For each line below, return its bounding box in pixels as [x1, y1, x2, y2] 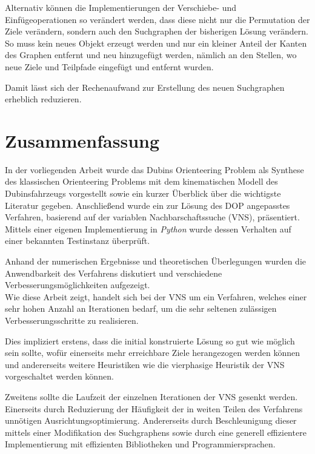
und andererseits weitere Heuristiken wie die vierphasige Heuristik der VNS [5, 358, 285, 370]
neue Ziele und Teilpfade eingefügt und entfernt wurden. [5, 60, 214, 73]
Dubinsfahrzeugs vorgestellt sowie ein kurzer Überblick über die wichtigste [5, 187, 281, 200]
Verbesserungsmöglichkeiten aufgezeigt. [5, 278, 150, 291]
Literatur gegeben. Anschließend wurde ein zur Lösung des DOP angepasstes [5, 199, 290, 211]
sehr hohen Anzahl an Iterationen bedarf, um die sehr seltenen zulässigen [5, 302, 277, 315]
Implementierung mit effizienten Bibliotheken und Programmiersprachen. [5, 438, 276, 450]
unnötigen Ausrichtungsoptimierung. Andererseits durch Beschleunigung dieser [5, 414, 297, 427]
